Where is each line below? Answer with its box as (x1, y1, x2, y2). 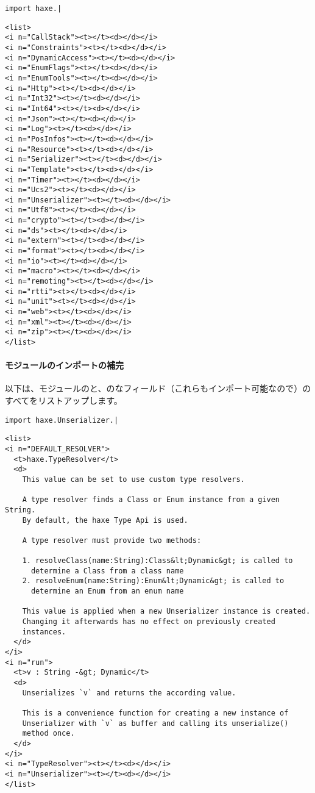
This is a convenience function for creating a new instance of (22, 709, 289, 718)
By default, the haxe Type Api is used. (22, 515, 188, 525)
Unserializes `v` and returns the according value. (22, 688, 236, 697)
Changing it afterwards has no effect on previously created (22, 617, 275, 626)
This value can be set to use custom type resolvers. (22, 475, 245, 484)
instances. (22, 627, 66, 636)
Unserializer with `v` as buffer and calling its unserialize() (22, 719, 289, 728)
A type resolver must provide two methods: (22, 536, 202, 545)
